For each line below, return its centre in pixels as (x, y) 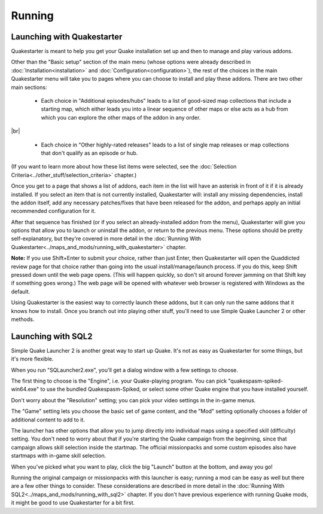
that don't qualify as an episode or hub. (89, 153)
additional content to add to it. (48, 420)
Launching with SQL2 (52, 336)
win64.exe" (25, 389)
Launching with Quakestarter (67, 37)
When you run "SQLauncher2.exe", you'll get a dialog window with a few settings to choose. (125, 370)
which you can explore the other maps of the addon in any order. (121, 117)
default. (21, 291)
